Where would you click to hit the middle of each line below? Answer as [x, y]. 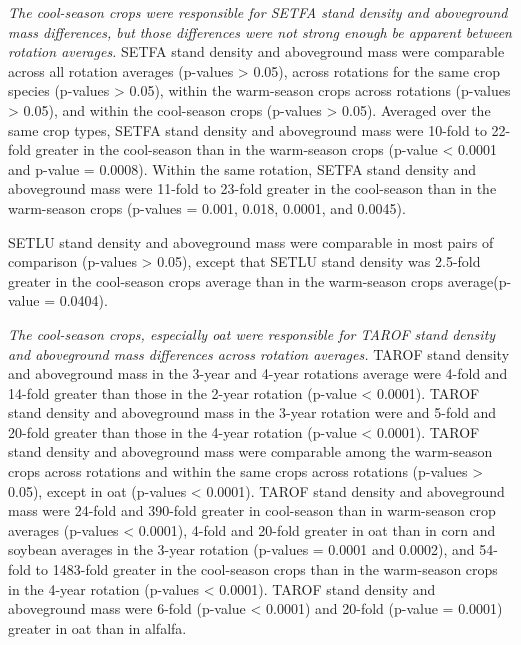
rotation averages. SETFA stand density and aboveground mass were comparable [256, 51]
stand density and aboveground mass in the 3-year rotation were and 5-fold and [252, 412]
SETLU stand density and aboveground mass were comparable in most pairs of [251, 241]
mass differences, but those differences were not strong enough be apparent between [260, 31]
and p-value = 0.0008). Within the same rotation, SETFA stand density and [242, 168]
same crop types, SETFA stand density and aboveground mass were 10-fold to [247, 129]
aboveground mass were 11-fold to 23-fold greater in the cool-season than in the [252, 188]
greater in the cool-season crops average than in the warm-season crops [226, 280]
